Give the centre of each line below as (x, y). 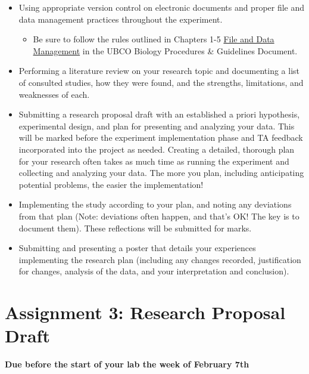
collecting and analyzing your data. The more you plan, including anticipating (161, 173)
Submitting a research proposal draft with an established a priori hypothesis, (159, 114)
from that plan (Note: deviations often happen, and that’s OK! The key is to (159, 216)
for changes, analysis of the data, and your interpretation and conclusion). (154, 271)
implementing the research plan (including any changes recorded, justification (160, 259)
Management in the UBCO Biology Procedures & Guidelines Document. (165, 50)
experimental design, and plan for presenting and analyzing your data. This (157, 126)
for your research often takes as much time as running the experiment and (154, 161)
